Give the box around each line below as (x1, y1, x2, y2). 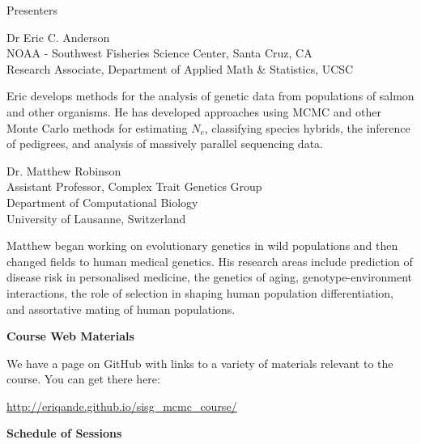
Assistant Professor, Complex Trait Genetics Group (6, 178, 262, 195)
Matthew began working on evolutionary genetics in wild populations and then (6, 237, 398, 254)
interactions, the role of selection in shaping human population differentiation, (6, 284, 393, 301)
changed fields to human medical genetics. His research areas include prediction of (6, 252, 413, 269)
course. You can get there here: (6, 370, 160, 387)
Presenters (6, 2, 58, 18)
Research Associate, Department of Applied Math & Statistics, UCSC (6, 60, 354, 77)
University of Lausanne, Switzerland (6, 209, 186, 226)
